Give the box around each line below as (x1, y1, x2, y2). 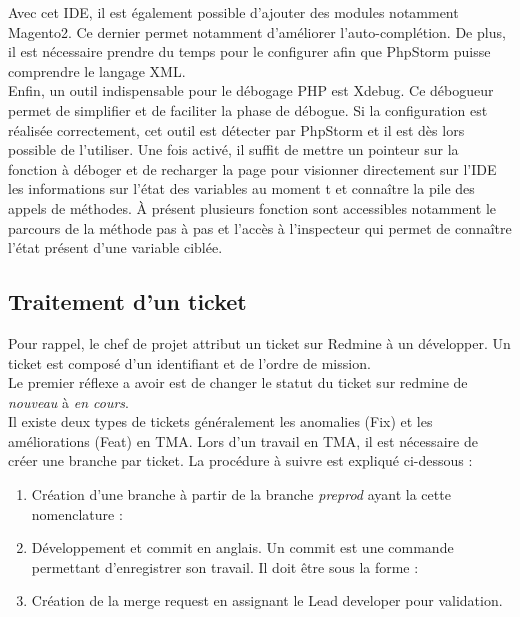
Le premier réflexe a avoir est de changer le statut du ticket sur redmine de (8, 372, 468, 393)
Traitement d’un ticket (8, 286, 247, 317)
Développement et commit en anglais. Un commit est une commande (31, 537, 454, 558)
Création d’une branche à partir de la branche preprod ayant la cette (31, 484, 451, 505)
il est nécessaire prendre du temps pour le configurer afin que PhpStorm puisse (8, 41, 491, 62)
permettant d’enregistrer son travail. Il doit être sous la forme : (31, 556, 419, 577)
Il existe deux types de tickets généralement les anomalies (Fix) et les (8, 411, 433, 432)
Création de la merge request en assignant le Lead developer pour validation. (31, 590, 503, 611)
